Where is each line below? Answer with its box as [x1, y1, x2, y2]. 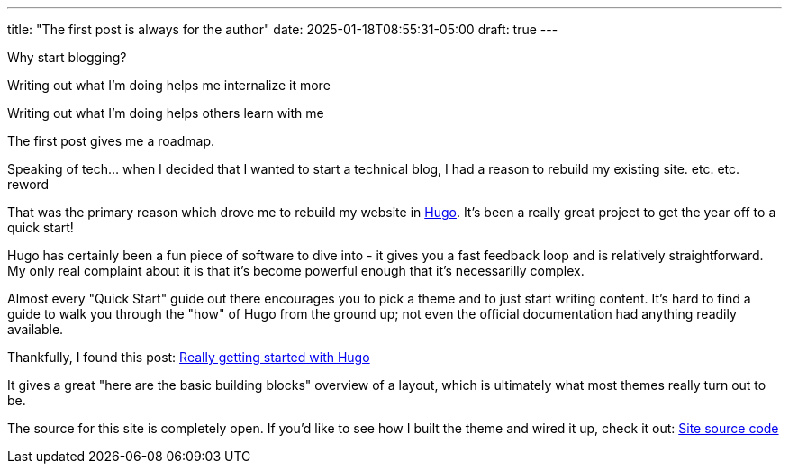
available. [7, 322, 64, 337]
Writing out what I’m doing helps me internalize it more [7, 77, 331, 93]
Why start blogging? [7, 50, 127, 65]
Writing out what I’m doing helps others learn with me [7, 105, 324, 121]
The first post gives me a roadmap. [7, 133, 214, 149]
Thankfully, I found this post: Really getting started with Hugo [7, 349, 370, 365]
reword [7, 177, 50, 192]
